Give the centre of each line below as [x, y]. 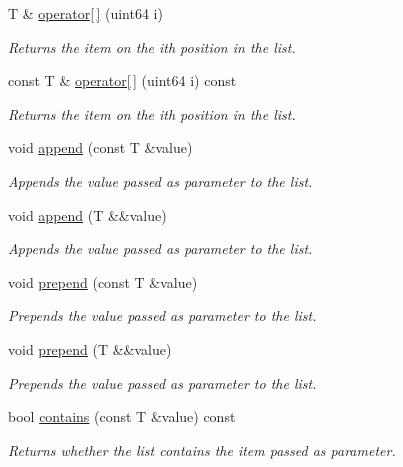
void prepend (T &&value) [90, 348]
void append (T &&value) [87, 214]
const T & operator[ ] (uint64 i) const [122, 80]
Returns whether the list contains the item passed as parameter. [202, 449]
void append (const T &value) [100, 147]
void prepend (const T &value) [103, 281]
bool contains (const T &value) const [122, 416]
